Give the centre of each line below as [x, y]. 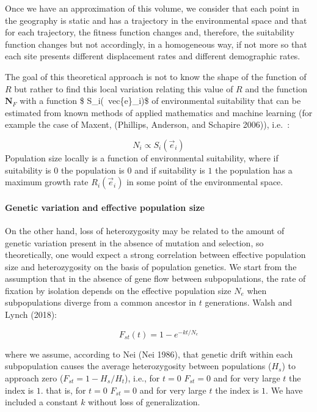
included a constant [42, 402]
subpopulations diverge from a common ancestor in [101, 302]
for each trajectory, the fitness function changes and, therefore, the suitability [150, 32]
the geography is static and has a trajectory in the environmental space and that [156, 20]
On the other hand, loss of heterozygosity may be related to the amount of [145, 230]
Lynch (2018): [31, 315]
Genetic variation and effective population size [105, 207]
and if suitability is [170, 170]
